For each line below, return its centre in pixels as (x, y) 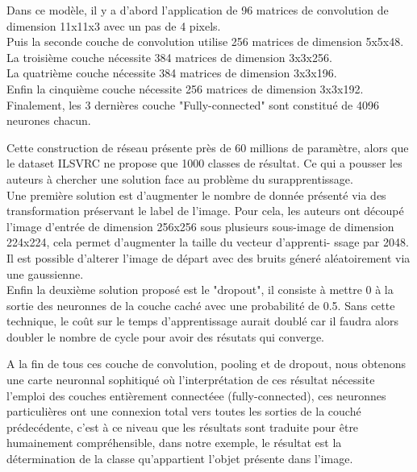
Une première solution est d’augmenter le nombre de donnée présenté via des (196, 195)
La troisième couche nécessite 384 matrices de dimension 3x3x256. (169, 57)
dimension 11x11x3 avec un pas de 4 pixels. (114, 25)
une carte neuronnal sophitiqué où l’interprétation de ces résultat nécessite (191, 380)
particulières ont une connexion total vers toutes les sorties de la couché (184, 411)
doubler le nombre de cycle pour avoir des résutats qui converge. (166, 336)
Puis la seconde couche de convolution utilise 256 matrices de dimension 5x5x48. (205, 41)
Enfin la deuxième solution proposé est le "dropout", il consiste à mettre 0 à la (200, 290)
